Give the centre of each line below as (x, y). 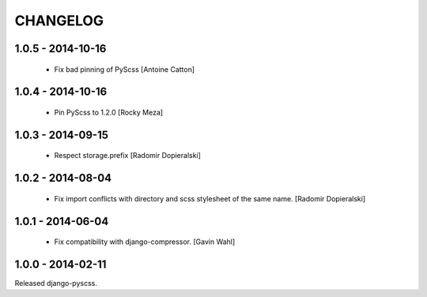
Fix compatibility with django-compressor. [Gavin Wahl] (145, 242)
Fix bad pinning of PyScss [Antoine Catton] (125, 69)
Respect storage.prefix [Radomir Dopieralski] (128, 156)
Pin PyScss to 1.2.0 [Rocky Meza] (109, 112)
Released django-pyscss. (56, 284)
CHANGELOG (59, 21)
